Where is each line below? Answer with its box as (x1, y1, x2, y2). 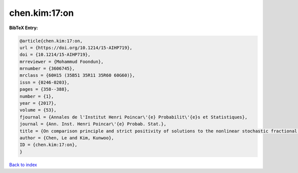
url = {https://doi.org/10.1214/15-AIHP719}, (19, 45, 133, 51)
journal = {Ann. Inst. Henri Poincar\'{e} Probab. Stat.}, (19, 121, 166, 127)
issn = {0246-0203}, (19, 79, 70, 85)
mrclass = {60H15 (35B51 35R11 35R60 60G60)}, (19, 72, 135, 78)
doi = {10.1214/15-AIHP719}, (19, 52, 91, 58)
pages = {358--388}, (19, 87, 70, 92)
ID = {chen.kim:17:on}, (19, 142, 78, 148)
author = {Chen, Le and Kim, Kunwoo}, (19, 135, 114, 141)
